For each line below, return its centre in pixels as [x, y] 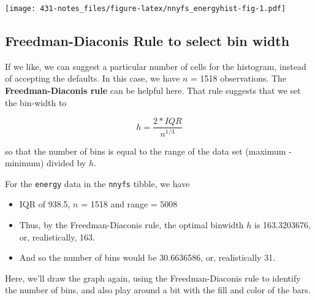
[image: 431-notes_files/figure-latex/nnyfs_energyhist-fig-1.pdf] [146, 9]
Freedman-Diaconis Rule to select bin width [147, 41]
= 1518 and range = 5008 [129, 204]
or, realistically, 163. [57, 237]
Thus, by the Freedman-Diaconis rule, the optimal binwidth [131, 225]
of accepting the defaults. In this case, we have [93, 78]
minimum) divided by [46, 163]
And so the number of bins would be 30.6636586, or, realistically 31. [147, 257]
